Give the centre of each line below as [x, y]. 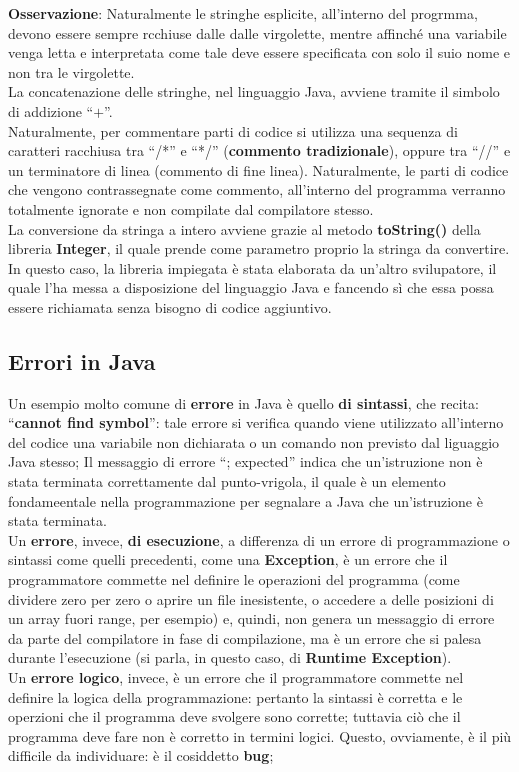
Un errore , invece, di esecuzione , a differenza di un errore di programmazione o [259, 539]
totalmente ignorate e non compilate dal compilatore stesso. [191, 208]
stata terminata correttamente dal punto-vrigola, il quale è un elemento [227, 481]
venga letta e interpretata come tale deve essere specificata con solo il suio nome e [259, 52]
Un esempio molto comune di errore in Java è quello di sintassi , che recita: [243, 402]
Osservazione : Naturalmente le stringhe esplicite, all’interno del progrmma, [243, 13]
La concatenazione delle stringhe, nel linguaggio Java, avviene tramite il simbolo [254, 91]
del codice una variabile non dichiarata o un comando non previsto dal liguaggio [254, 441]
